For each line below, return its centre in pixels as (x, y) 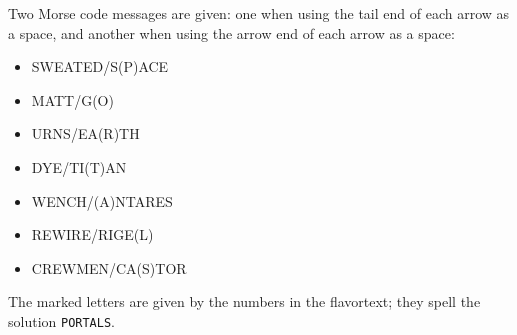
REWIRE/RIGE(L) (92, 234)
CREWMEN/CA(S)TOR (109, 267)
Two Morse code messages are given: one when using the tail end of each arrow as (259, 13)
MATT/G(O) (72, 99)
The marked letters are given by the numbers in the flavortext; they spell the (244, 301)
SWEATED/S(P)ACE (100, 66)
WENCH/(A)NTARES (102, 200)
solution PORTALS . (62, 320)
